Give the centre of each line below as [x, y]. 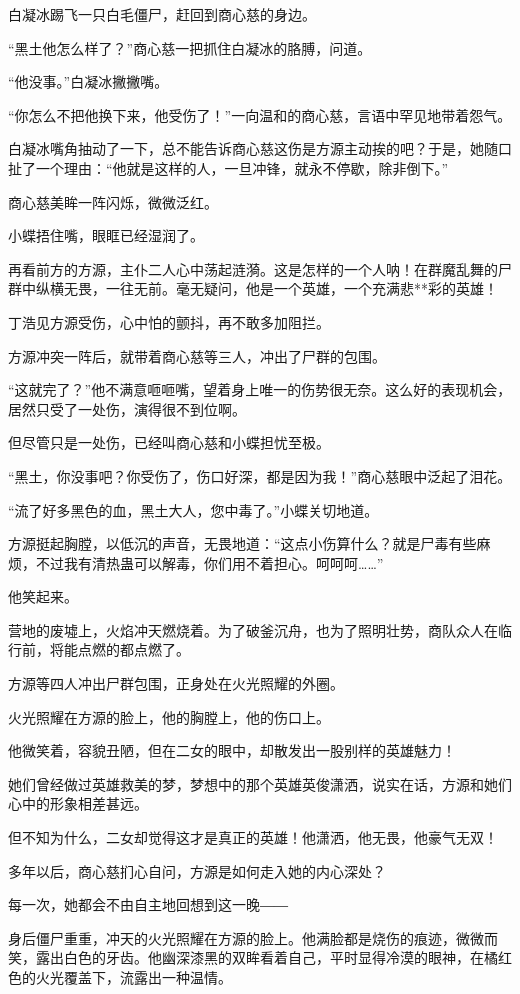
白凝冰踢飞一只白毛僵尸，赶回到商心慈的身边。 [162, 14]
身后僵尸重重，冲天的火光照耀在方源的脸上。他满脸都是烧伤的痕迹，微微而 [253, 937]
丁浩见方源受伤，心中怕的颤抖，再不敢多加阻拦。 [169, 321]
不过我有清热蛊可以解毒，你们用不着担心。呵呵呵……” [209, 562]
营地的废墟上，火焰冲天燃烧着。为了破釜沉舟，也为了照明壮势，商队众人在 [253, 629]
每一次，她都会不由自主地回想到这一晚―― [148, 904]
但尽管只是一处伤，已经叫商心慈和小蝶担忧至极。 [169, 442]
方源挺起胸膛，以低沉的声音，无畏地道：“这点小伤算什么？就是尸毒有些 [242, 543]
